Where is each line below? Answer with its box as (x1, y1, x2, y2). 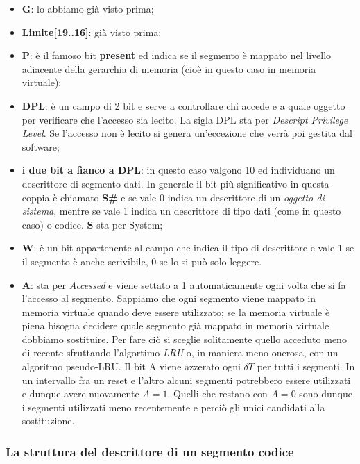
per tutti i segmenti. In (257, 359, 355, 374)
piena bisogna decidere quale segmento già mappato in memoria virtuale (22, 318, 329, 333)
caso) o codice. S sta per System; (22, 217, 163, 231)
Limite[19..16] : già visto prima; (22, 24, 162, 39)
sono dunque (299, 386, 352, 401)
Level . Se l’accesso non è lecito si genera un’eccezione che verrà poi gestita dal (22, 126, 352, 140)
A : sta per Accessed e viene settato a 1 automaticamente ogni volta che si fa (22, 277, 346, 292)
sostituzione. (22, 413, 75, 428)
